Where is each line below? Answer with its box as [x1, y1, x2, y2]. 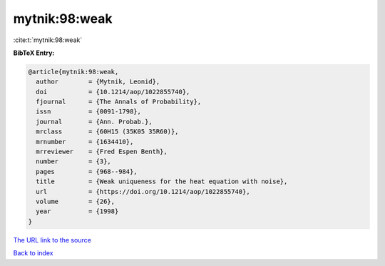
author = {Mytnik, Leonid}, [36, 78, 160, 86]
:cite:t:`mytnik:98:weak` [13, 36, 83, 44]
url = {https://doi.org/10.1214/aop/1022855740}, [36, 188, 250, 195]
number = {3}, [36, 158, 112, 165]
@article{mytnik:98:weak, [28, 68, 119, 76]
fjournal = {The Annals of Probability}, [36, 98, 202, 106]
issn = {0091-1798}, [36, 108, 142, 116]
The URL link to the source [13, 235, 92, 244]
